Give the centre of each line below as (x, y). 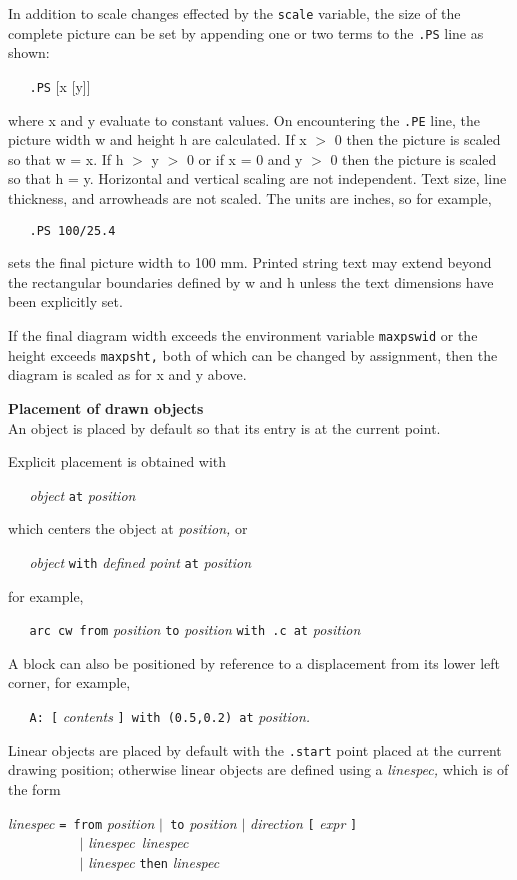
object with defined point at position (140, 561)
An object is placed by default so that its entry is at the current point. (224, 427)
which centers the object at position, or (128, 528)
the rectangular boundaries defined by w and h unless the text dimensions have (251, 281)
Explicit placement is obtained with (117, 461)
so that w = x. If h (66, 158)
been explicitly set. (65, 301)
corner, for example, (69, 682)
